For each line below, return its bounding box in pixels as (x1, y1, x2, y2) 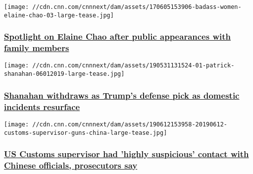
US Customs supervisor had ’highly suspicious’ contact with (4, 148, 249, 160)
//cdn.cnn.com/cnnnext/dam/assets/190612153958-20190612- (32, 120, 228, 128)
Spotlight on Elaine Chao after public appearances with (4, 30, 231, 43)
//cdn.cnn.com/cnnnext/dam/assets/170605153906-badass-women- (32, 3, 242, 10)
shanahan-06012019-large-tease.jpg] (4, 70, 125, 78)
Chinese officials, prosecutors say (4, 159, 138, 172)
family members (4, 42, 69, 54)
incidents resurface (4, 100, 80, 113)
